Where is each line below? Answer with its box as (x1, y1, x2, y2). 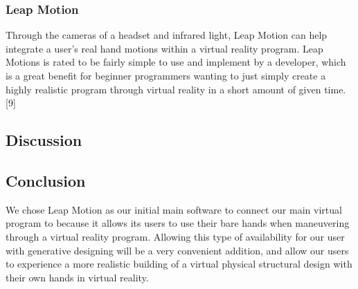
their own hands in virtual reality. (6, 270, 149, 284)
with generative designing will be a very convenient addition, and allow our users (6, 243, 349, 257)
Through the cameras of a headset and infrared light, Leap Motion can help (6, 28, 328, 42)
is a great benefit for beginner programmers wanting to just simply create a (6, 68, 326, 82)
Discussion (6, 129, 82, 151)
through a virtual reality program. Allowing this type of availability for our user (6, 229, 345, 243)
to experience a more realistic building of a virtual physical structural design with (6, 257, 352, 271)
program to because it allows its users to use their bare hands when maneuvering (6, 216, 350, 230)
